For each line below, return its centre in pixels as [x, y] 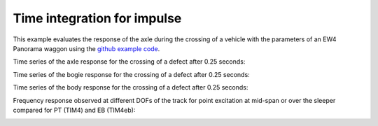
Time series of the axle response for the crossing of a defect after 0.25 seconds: [129, 62]
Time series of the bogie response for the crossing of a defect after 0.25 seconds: [131, 74]
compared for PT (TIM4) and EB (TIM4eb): [74, 110]
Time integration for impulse [97, 18]
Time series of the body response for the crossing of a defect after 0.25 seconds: [131, 87]
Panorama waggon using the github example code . [86, 48]
